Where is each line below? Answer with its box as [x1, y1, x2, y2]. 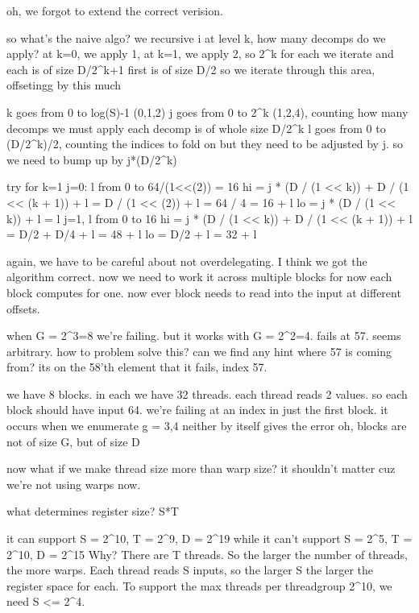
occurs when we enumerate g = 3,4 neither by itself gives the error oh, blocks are [6, 417, 407, 434]
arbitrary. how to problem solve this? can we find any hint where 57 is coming [6, 342, 392, 359]
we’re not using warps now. [6, 475, 141, 492]
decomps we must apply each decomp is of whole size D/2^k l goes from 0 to [6, 119, 386, 136]
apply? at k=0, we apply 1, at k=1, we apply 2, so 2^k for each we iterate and [6, 45, 394, 62]
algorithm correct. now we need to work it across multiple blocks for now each [6, 268, 392, 285]
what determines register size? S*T [6, 503, 179, 520]
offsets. [6, 300, 40, 317]
